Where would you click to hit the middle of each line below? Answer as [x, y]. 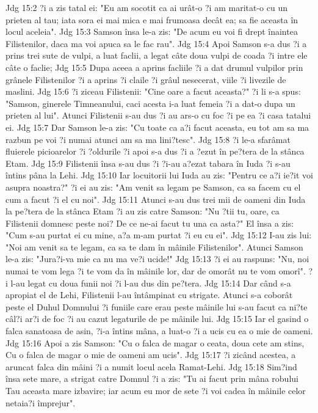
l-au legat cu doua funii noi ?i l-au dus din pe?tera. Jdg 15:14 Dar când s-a [151, 283]
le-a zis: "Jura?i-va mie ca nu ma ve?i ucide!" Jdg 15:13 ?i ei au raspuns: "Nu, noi [157, 259]
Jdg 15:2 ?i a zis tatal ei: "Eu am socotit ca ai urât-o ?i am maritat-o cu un [146, 7]
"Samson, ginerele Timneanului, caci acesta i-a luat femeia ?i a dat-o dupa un [150, 103]
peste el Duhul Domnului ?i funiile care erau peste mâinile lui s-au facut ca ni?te [157, 306]
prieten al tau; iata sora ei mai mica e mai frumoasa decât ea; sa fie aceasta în [152, 19]
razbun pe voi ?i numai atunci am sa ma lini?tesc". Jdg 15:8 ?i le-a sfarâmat [148, 139]
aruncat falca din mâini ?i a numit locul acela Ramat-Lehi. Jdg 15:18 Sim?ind [151, 366]
